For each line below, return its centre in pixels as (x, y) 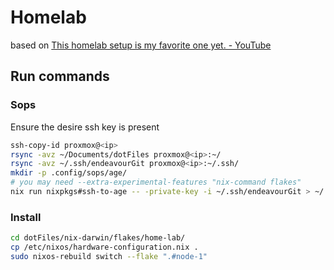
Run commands (60, 76)
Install (26, 217)
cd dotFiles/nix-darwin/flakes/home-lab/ (98, 238)
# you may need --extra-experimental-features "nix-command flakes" (156, 182)
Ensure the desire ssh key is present (85, 127)
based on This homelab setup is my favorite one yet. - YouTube (141, 45)
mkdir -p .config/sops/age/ (69, 173)
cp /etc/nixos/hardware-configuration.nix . (104, 247)
